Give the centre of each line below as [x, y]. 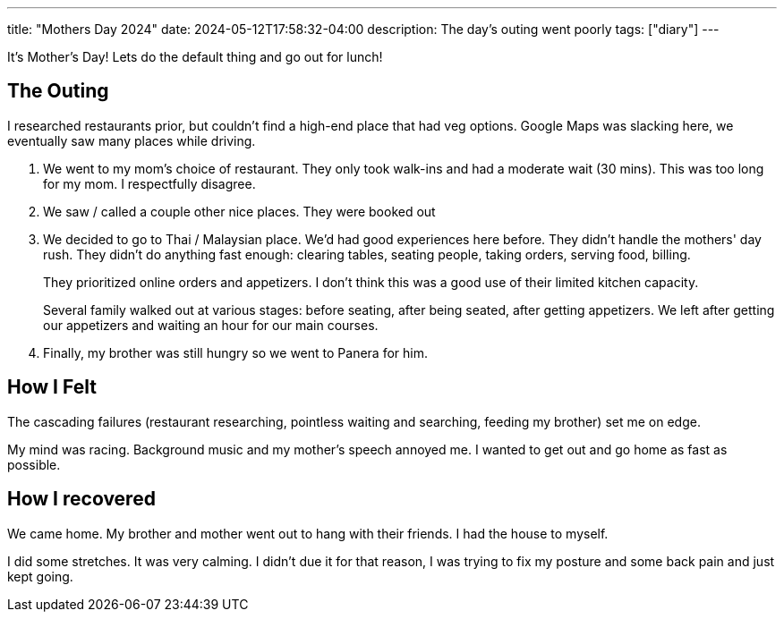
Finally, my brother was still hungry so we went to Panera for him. [235, 352]
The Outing [58, 91]
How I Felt [52, 387]
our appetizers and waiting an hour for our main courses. [211, 325]
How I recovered [81, 499]
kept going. [40, 576]
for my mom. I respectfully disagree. [149, 183]
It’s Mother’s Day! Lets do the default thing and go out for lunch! [195, 57]
